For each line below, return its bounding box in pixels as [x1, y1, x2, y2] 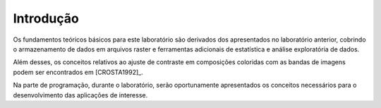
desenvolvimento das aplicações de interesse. [13, 90, 148, 99]
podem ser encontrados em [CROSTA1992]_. [13, 68, 144, 76]
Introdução [13, 11, 79, 26]
